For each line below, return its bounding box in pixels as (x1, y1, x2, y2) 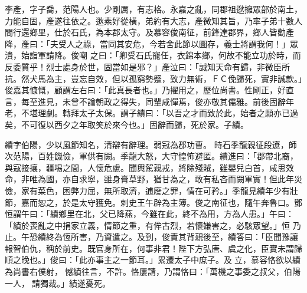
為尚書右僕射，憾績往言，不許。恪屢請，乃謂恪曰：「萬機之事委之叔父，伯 (5, 265, 292, 278)
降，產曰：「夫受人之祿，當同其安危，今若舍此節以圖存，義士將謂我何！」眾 (5, 37, 298, 50)
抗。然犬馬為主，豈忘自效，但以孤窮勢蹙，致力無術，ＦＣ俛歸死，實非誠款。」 (5, 72, 302, 84)
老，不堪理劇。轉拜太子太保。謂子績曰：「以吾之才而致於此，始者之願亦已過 (5, 107, 298, 119)
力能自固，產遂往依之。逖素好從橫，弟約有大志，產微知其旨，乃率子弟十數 (5, 14, 294, 27)
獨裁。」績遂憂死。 (40, 276, 110, 289)
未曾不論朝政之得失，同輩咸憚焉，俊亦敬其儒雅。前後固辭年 (62, 95, 294, 107)
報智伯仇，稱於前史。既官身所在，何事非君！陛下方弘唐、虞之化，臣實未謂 (5, 242, 294, 254)
